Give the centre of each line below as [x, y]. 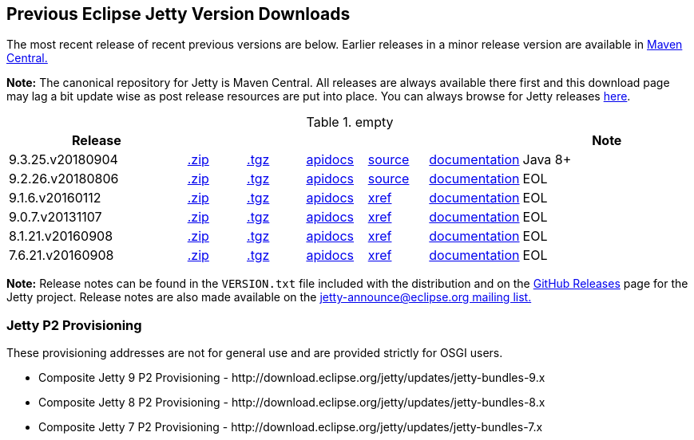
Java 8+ [547, 160]
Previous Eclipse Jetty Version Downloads [178, 14]
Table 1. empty [350, 122]
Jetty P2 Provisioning [74, 325]
